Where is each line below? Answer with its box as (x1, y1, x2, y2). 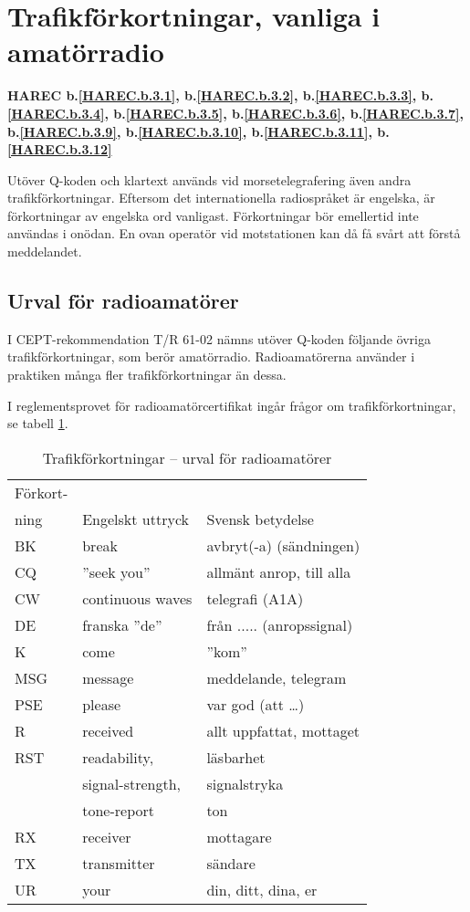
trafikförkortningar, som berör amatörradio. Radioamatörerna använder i (7, 347, 415, 366)
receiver (82, 825, 131, 847)
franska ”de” (82, 613, 162, 635)
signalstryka (206, 772, 284, 794)
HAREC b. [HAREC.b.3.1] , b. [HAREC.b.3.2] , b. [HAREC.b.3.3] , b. (7, 86, 433, 105)
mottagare (206, 825, 272, 847)
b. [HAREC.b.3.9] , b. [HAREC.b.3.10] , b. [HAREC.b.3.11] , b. (7, 121, 390, 141)
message (82, 666, 134, 688)
